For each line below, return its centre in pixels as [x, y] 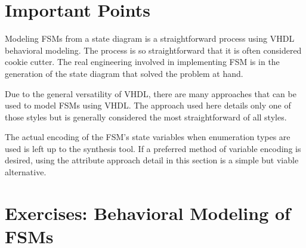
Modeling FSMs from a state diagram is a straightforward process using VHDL [150, 38]
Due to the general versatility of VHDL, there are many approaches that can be [151, 93]
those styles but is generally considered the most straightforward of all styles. [146, 117]
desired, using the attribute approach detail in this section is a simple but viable [152, 160]
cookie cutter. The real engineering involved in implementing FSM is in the [142, 62]
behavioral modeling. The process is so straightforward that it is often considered [153, 50]
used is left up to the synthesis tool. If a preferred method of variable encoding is [153, 148]
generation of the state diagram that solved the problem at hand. [124, 73]
